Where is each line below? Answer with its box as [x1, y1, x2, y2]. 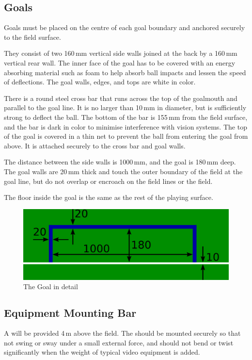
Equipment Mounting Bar [4, 305, 137, 320]
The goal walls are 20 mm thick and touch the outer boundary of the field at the [4, 166, 243, 176]
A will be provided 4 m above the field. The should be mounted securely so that [4, 328, 241, 338]
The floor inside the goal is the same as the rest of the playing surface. [4, 192, 213, 202]
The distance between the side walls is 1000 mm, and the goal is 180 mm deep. [4, 157, 236, 167]
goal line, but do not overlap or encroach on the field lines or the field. [4, 176, 213, 186]
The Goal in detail [23, 281, 78, 292]
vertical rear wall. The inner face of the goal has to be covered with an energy [4, 57, 236, 67]
